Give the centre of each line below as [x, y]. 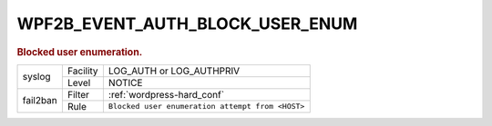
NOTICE [125, 82]
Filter [78, 94]
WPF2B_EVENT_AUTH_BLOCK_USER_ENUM [187, 24]
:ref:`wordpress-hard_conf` [166, 94]
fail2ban [40, 101]
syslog [36, 77]
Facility [83, 71]
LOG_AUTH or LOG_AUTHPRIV [174, 71]
